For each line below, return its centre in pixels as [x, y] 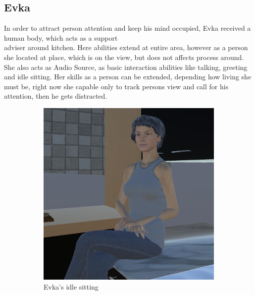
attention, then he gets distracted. [56, 96]
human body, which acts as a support [61, 37]
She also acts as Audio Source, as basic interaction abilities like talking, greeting [126, 67]
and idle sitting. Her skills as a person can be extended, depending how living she [128, 77]
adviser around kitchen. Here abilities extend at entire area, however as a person [126, 47]
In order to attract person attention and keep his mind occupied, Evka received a [127, 28]
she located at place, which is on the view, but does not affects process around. [124, 57]
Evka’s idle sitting [71, 286]
